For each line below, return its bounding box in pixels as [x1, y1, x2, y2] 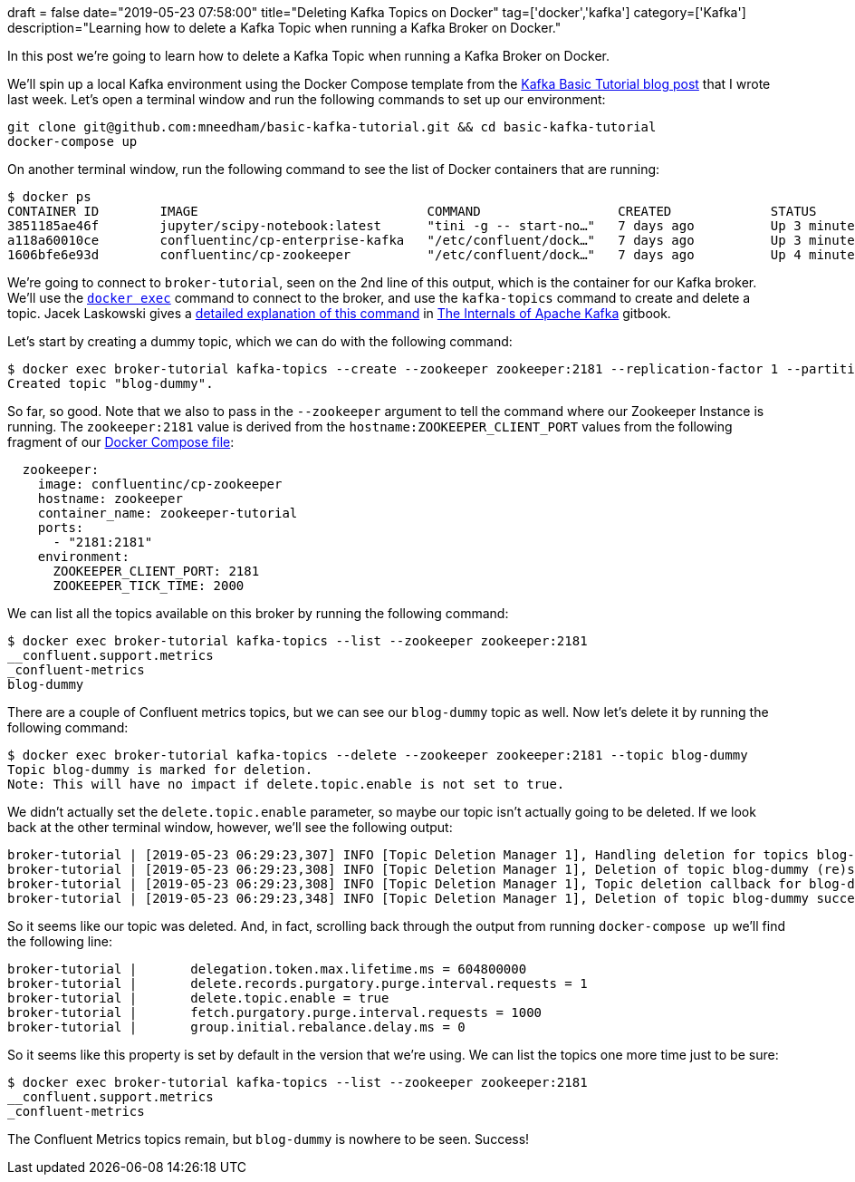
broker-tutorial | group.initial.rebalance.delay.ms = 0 [7, 1020, 466, 1034]
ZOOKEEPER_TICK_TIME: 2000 [53, 578, 245, 593]
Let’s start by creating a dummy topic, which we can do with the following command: [7, 334, 513, 349]
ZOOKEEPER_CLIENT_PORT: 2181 [53, 564, 260, 578]
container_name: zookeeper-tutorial [37, 506, 298, 520]
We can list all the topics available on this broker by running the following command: [7, 606, 509, 621]
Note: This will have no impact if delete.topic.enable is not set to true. [7, 777, 565, 791]
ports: [37, 520, 84, 535]
